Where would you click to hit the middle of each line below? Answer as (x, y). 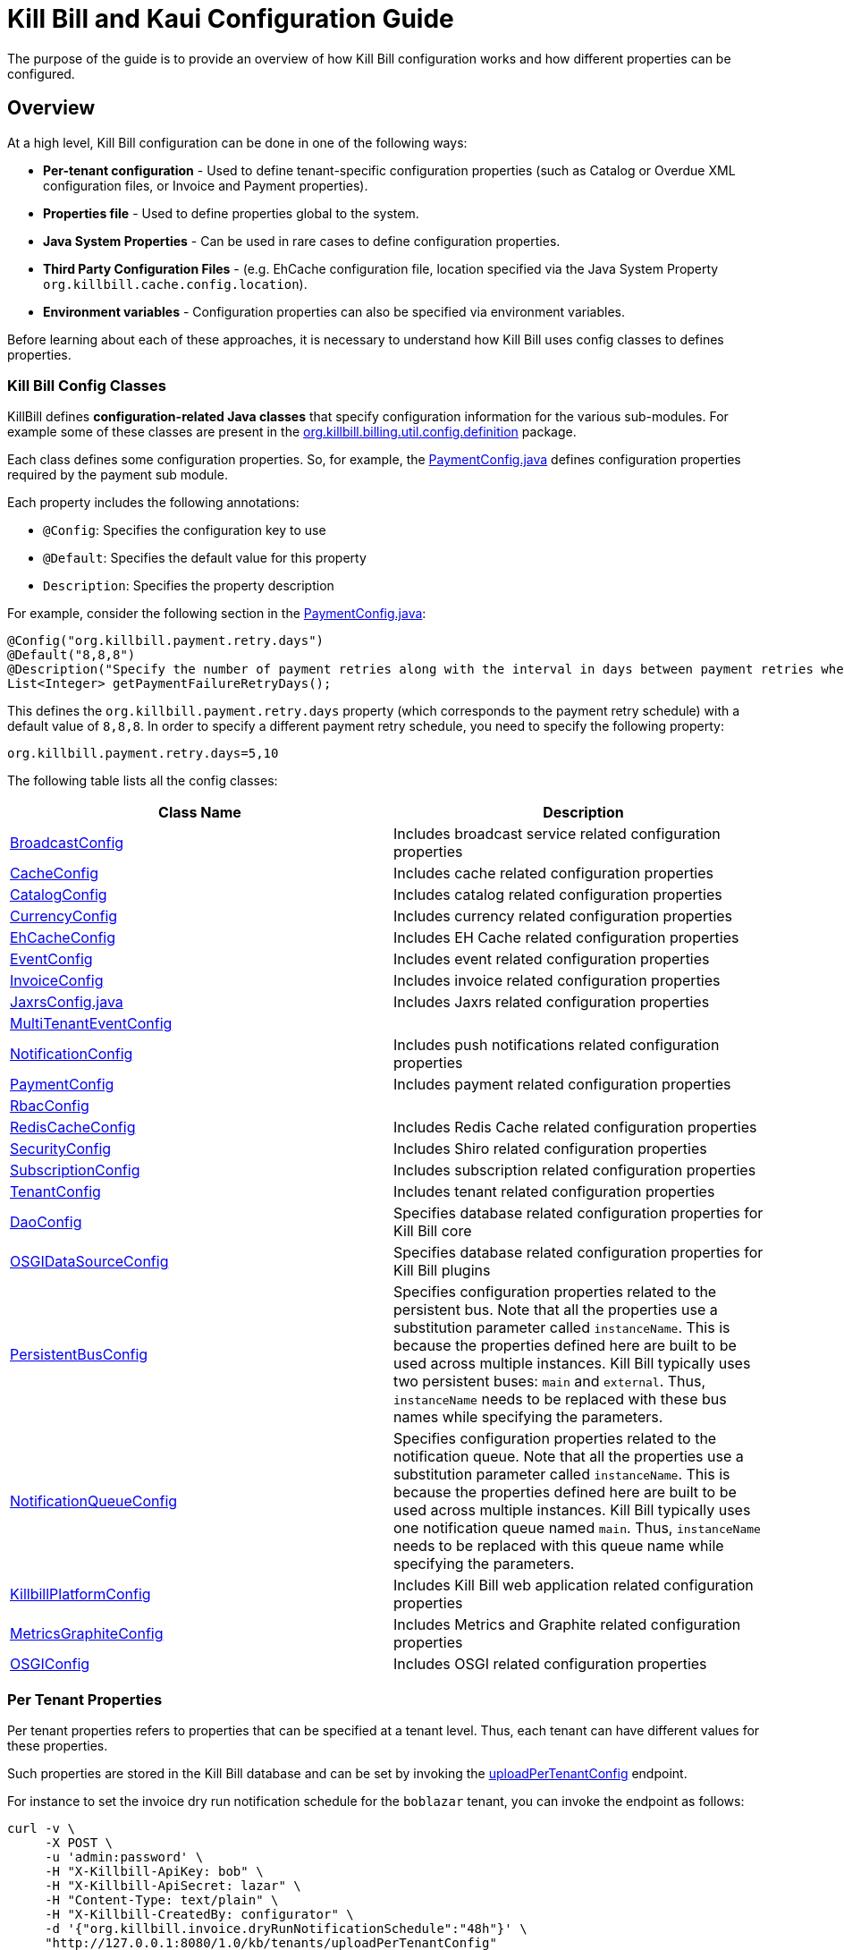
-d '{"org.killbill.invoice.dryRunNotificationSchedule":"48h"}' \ (286, 1929)
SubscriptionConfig (75, 1170)
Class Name (200, 813)
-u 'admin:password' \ (124, 1857)
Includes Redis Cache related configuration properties (575, 1128)
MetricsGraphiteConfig (87, 1634)
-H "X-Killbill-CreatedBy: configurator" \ (199, 1915)
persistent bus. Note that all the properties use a (556, 1310)
